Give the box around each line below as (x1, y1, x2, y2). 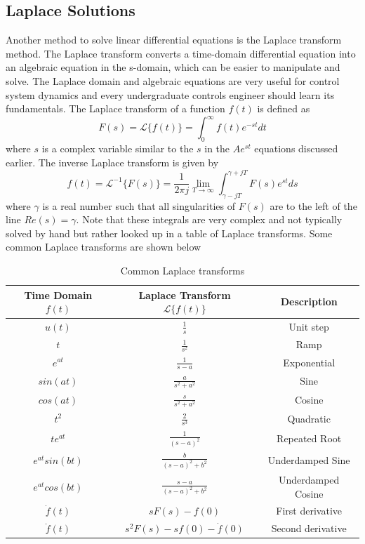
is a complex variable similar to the (41, 141, 194, 156)
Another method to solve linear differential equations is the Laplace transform (6, 32, 342, 47)
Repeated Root (277, 430, 342, 445)
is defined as (257, 101, 310, 116)
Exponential (283, 354, 336, 369)
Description (280, 294, 338, 309)
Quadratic (287, 411, 331, 425)
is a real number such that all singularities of (42, 198, 236, 213)
